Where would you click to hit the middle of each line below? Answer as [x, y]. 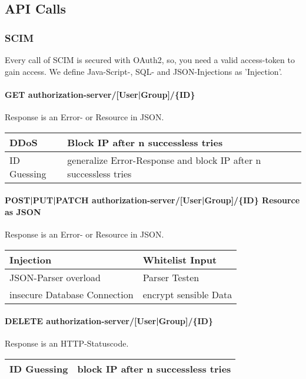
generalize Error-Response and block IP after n [164, 160]
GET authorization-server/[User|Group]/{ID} [100, 94]
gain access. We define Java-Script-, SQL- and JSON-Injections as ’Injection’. [144, 71]
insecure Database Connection [71, 294]
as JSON [23, 211]
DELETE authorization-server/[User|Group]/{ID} [109, 321]
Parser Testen [171, 277]
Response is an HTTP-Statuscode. [67, 343]
